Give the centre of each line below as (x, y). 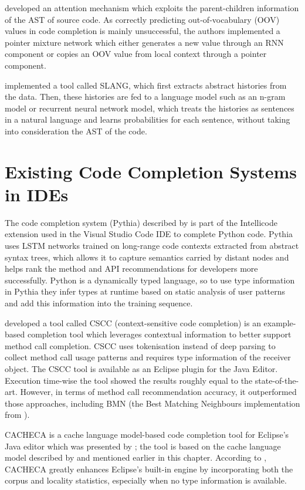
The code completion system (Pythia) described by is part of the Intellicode (141, 222)
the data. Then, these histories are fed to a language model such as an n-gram (145, 97)
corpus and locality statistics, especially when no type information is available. (146, 480)
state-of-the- (277, 380)
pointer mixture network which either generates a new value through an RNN (144, 42)
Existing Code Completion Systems (151, 171)
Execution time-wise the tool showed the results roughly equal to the (129, 380)
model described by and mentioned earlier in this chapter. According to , (136, 457)
